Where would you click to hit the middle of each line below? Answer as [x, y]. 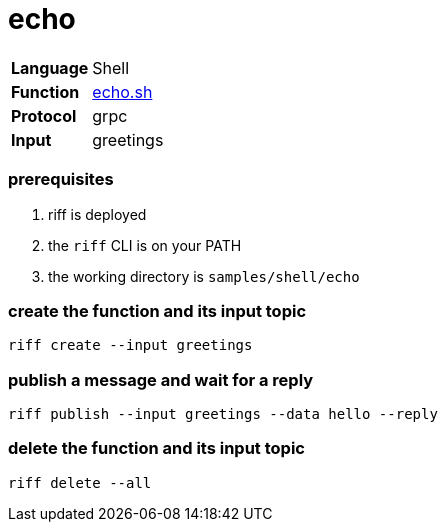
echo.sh [122, 91]
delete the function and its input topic [156, 448]
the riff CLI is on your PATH [145, 245]
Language [50, 67]
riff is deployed [97, 214]
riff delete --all [80, 482]
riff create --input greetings [130, 345]
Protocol [44, 115]
